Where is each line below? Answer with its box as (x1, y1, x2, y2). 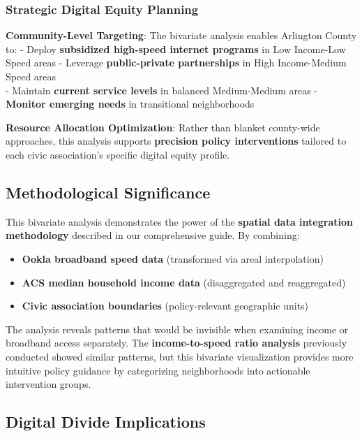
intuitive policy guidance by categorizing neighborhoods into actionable (6, 363, 310, 377)
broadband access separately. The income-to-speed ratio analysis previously (6, 335, 347, 350)
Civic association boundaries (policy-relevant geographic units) (22, 298, 309, 313)
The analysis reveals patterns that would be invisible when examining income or (6, 321, 349, 336)
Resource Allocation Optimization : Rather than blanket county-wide (6, 119, 320, 134)
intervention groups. (6, 377, 91, 391)
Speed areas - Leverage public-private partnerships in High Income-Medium (6, 55, 347, 70)
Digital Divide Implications (6, 411, 206, 433)
